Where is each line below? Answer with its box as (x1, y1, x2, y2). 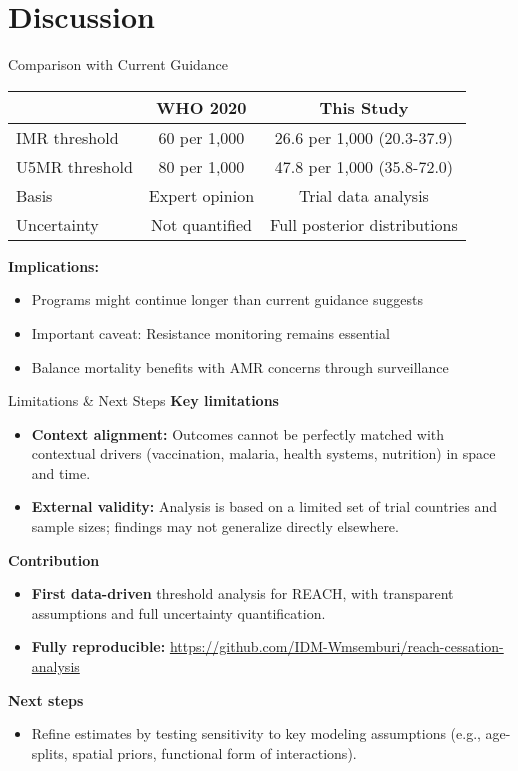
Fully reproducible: (31, 636, 166, 657)
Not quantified (150, 212, 252, 236)
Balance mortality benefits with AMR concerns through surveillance (31, 356, 449, 377)
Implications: (8, 255, 99, 276)
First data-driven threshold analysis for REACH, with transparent (31, 583, 454, 604)
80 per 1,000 (158, 154, 245, 178)
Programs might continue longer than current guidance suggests (31, 289, 423, 310)
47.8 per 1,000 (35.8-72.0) (274, 154, 454, 178)
